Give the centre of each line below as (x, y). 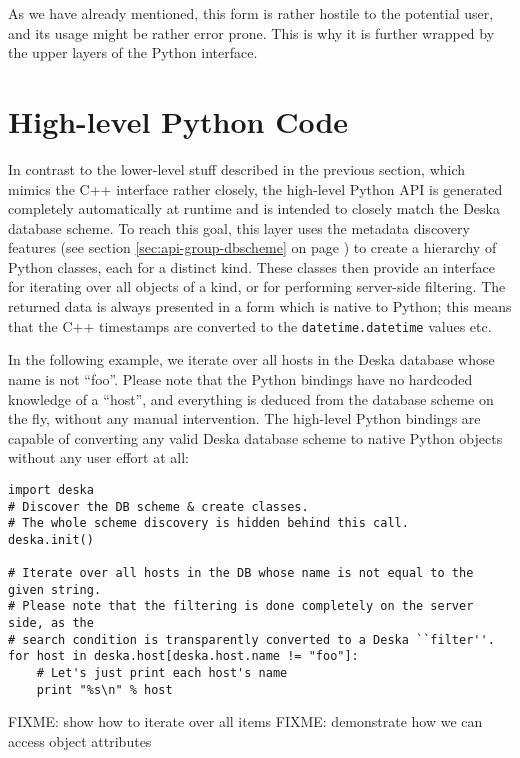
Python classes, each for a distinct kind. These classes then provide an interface (252, 266)
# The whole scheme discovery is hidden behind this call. (208, 523)
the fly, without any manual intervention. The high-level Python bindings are (244, 418)
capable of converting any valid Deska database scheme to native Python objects (255, 437)
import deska (51, 489)
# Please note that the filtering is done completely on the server (241, 606)
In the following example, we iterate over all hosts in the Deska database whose (251, 359)
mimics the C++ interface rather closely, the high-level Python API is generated (255, 188)
